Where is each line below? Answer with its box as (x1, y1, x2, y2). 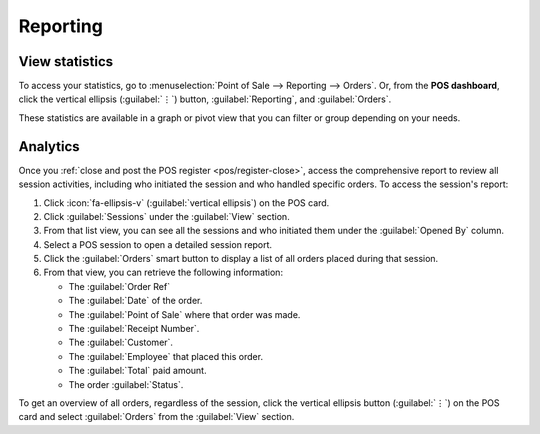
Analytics (18, 138, 80, 155)
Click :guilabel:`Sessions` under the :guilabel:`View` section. (43, 210, 290, 222)
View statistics (18, 53, 114, 70)
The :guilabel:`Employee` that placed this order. (68, 350, 264, 362)
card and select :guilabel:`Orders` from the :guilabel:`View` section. (18, 411, 295, 423)
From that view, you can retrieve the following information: (43, 266, 284, 279)
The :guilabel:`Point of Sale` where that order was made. (68, 308, 301, 320)
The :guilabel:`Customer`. (68, 336, 174, 349)
